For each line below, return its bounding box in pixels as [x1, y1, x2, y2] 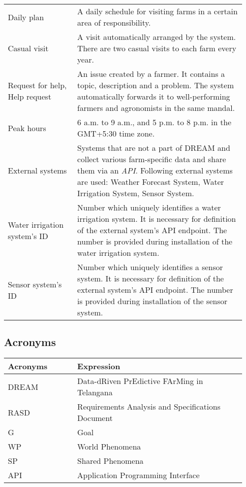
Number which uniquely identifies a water [77, 202, 221, 213]
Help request [8, 91, 52, 102]
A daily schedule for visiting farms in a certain [77, 5, 238, 17]
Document [77, 412, 113, 424]
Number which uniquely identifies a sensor [77, 261, 223, 273]
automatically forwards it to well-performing [77, 91, 230, 102]
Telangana [77, 386, 113, 398]
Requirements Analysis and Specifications [77, 401, 220, 413]
